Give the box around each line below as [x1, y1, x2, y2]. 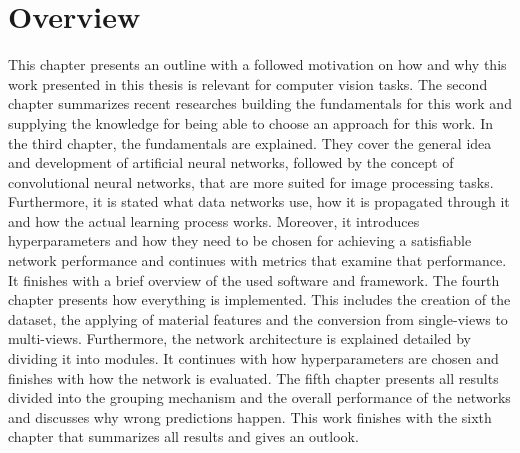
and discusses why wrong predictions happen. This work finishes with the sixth [8, 406, 492, 427]
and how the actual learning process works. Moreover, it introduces [8, 210, 420, 231]
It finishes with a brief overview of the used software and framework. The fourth [8, 269, 500, 290]
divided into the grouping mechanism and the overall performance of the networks [8, 387, 511, 408]
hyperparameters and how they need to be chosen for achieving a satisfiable [8, 230, 472, 251]
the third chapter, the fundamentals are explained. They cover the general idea [8, 132, 492, 153]
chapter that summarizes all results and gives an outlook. [8, 426, 359, 447]
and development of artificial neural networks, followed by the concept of [8, 152, 454, 173]
